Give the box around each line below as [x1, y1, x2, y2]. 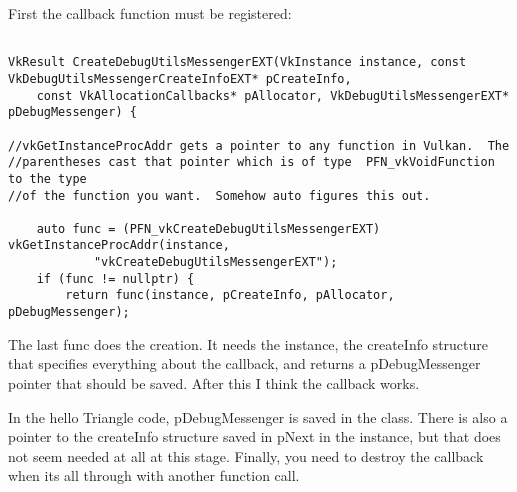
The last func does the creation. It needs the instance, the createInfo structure [8, 333, 489, 354]
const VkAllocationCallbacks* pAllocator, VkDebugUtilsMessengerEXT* [36, 88, 510, 103]
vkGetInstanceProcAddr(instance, [8, 238, 230, 253]
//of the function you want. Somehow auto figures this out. [8, 188, 431, 203]
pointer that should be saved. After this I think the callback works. [8, 372, 420, 393]
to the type [8, 171, 87, 186]
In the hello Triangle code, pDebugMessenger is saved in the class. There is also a [8, 406, 508, 427]
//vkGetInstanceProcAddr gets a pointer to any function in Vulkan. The [8, 138, 510, 153]
